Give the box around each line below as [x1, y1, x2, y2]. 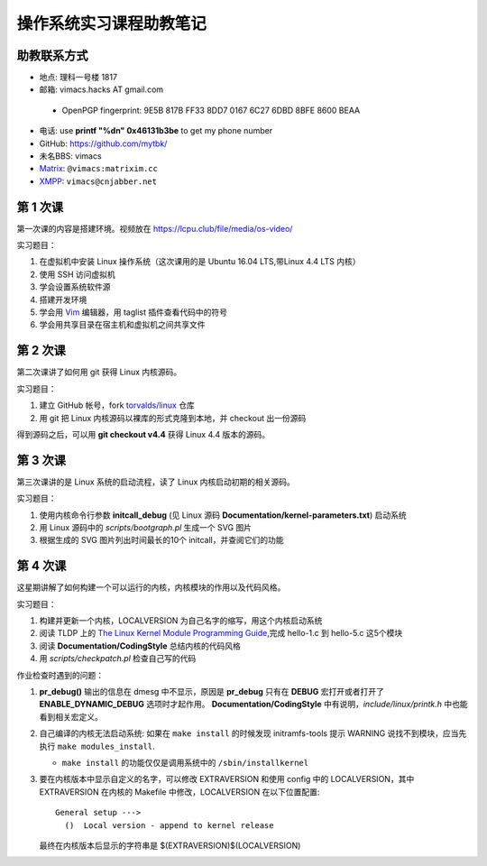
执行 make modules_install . [39, 741, 155, 751]
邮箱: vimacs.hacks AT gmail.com [39, 84, 164, 95]
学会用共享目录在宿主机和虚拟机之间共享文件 [39, 319, 206, 330]
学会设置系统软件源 [39, 281, 111, 292]
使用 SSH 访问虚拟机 [39, 269, 116, 280]
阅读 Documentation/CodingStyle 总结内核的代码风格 [39, 640, 241, 651]
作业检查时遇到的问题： [16, 669, 104, 680]
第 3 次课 [16, 452, 67, 468]
